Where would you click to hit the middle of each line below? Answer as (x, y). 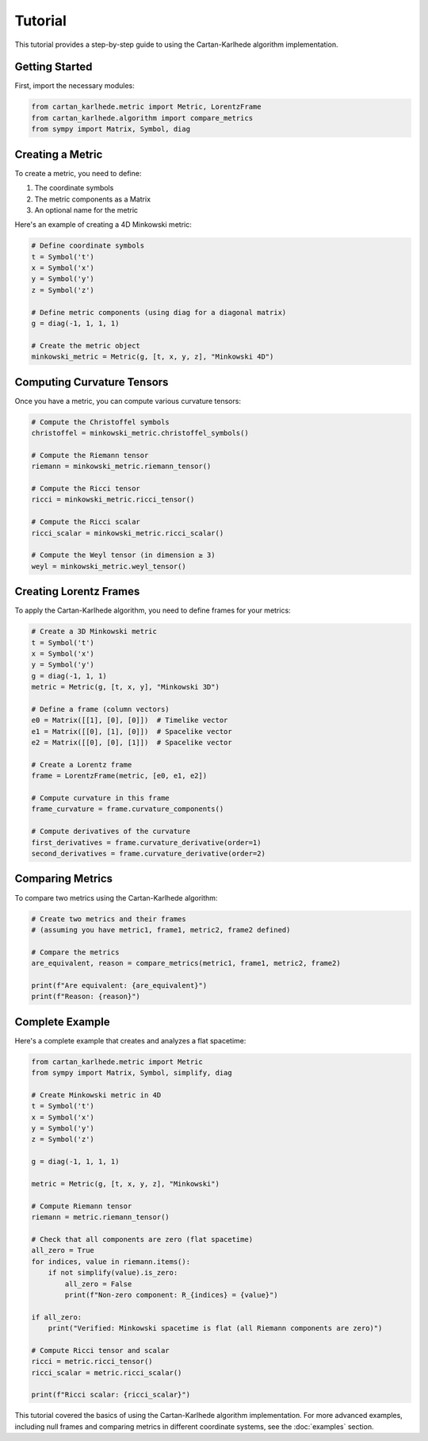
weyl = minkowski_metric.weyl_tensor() (109, 566)
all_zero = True (63, 1251)
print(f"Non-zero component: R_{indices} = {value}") (171, 1295)
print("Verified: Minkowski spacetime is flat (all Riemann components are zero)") (215, 1328)
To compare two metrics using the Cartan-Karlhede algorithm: (116, 897)
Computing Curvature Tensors (92, 382)
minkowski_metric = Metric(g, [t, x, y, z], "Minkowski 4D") (153, 357)
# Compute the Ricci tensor (86, 488)
